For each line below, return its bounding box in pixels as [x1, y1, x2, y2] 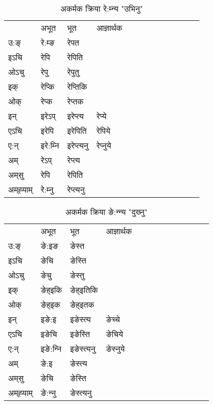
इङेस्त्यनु [70, 343, 96, 354]
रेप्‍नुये [96, 139, 112, 151]
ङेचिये [106, 328, 123, 340]
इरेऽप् [41, 110, 56, 122]
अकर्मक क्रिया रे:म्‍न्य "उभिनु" [60, 3, 143, 14]
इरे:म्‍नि [41, 139, 59, 151]
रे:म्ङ [41, 36, 55, 48]
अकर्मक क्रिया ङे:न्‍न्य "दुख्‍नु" [65, 206, 148, 217]
